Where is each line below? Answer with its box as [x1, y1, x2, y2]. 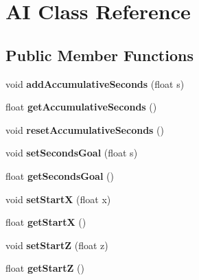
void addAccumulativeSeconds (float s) [5, 76, 185, 91]
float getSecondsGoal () [5, 168, 114, 183]
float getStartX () [5, 215, 86, 229]
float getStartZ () [5, 261, 84, 275]
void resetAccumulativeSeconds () [5, 122, 165, 137]
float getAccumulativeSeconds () [5, 100, 157, 114]
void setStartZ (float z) [5, 237, 108, 252]
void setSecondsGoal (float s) [5, 145, 138, 160]
